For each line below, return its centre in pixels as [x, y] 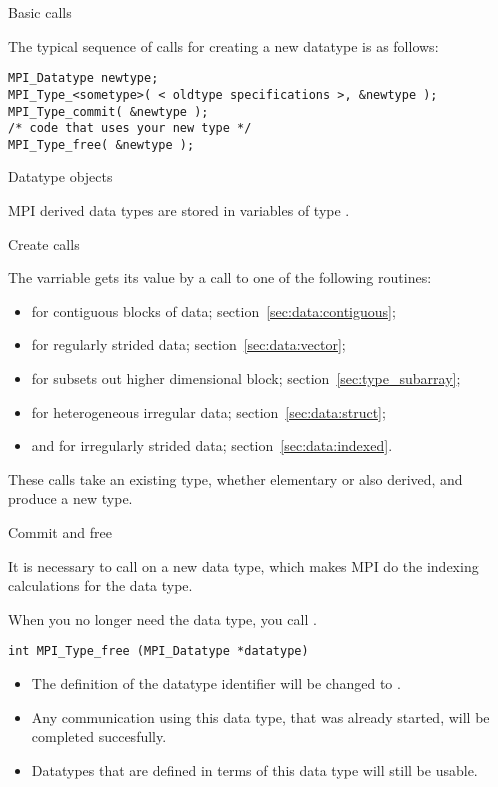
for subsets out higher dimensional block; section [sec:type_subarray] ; [246, 378]
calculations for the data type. [100, 585]
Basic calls [40, 12]
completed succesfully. [99, 736]
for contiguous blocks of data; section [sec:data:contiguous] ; [213, 310]
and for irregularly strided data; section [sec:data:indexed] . [212, 445]
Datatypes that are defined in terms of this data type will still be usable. [254, 769]
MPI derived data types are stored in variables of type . [179, 210]
